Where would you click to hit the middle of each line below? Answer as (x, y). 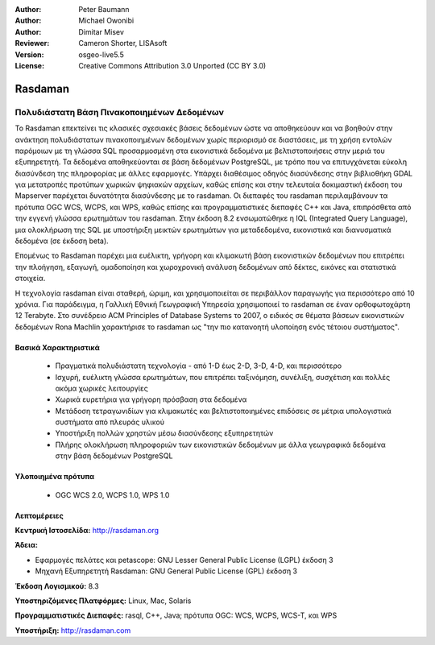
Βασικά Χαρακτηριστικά (57, 347)
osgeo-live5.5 (101, 54)
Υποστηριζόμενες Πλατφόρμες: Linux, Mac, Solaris (103, 601)
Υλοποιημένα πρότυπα (55, 477)
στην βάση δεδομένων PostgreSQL (114, 456)
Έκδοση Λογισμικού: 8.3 (57, 586)
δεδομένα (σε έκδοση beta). (62, 241)
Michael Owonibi (106, 21)
